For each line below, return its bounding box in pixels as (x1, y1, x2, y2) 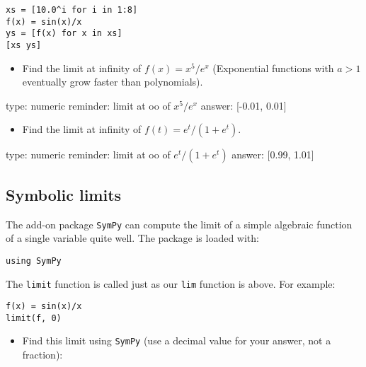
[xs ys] (6, 40, 42, 50)
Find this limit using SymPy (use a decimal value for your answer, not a (22, 333, 331, 348)
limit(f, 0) (6, 313, 62, 323)
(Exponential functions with (212, 60, 334, 75)
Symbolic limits (6, 183, 122, 205)
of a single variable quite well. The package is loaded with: (6, 231, 259, 245)
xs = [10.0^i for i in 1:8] (6, 5, 138, 15)
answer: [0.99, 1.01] (231, 147, 314, 162)
